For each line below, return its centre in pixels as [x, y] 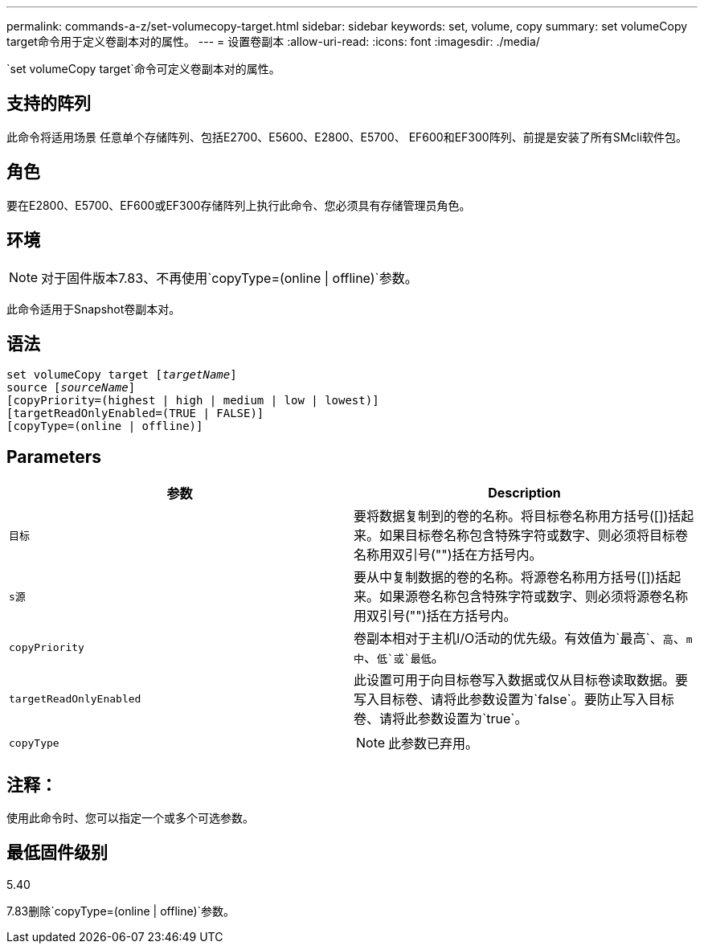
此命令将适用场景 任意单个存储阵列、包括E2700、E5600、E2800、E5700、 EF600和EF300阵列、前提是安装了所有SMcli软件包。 [347, 137]
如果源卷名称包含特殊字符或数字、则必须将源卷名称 [534, 597]
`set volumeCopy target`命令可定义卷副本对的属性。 [143, 69]
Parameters [54, 457]
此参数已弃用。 [434, 744]
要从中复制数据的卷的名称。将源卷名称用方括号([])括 [511, 577]
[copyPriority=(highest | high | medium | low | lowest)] [193, 401]
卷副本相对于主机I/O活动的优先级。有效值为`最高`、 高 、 [520, 639]
